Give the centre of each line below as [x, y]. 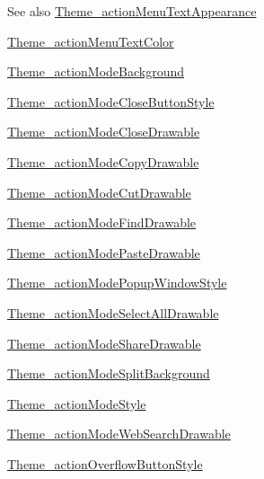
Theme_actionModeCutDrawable [99, 192]
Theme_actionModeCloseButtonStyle [111, 101]
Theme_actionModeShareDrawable [104, 343]
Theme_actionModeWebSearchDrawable [119, 434]
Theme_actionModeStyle [77, 403]
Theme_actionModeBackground [96, 71]
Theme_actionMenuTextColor [91, 41]
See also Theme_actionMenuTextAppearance [132, 11]
